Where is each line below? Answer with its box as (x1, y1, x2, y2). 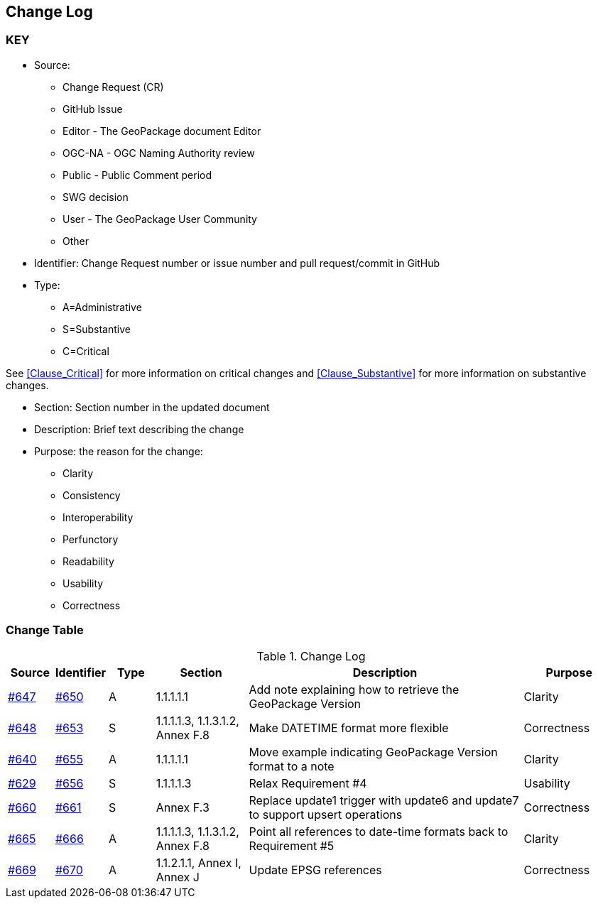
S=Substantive (62, 322, 131, 335)
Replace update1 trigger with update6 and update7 (249, 793, 519, 807)
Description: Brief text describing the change (34, 423, 244, 435)
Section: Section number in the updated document (34, 401, 270, 413)
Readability (62, 555, 114, 567)
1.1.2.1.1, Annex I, (156, 855, 241, 870)
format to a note (249, 758, 335, 773)
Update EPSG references (249, 862, 382, 877)
